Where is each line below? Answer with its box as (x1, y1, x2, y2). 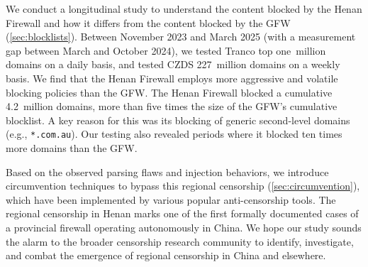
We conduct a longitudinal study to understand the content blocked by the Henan (6, 1, 362, 16)
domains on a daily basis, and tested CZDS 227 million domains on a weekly (6, 57, 340, 72)
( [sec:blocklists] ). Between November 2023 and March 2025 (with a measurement (6, 29, 356, 44)
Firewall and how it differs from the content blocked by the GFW (6, 15, 291, 30)
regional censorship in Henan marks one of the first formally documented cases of (6, 206, 359, 221)
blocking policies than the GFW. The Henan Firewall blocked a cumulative (6, 85, 333, 99)
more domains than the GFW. (6, 141, 138, 155)
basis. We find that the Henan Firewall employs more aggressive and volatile (6, 70, 338, 85)
